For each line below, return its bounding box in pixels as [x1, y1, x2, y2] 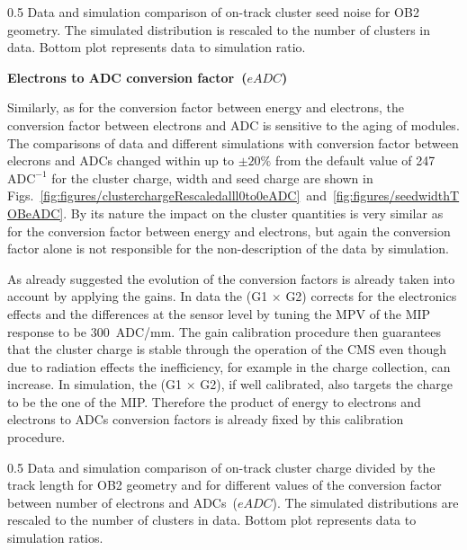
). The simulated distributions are [272, 492, 459, 511]
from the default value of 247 [274, 151, 436, 170]
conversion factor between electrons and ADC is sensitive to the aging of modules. [7, 115, 460, 134]
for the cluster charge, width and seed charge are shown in [51, 168, 373, 187]
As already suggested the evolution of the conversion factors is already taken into [7, 269, 455, 288]
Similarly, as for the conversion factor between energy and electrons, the [7, 98, 405, 117]
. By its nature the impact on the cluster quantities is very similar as [63, 203, 444, 222]
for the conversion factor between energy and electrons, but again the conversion [7, 221, 451, 240]
